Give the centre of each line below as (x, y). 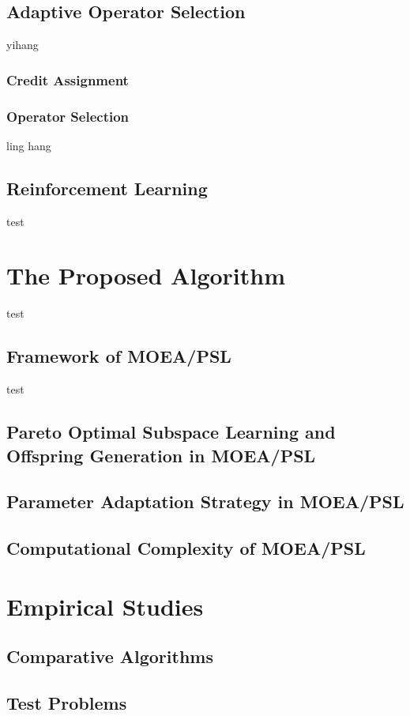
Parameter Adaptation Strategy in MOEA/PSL (205, 501)
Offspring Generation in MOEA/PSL (161, 455)
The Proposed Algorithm (146, 275)
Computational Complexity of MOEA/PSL (186, 548)
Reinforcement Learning (107, 188)
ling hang (29, 145)
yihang (23, 45)
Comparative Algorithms (110, 656)
